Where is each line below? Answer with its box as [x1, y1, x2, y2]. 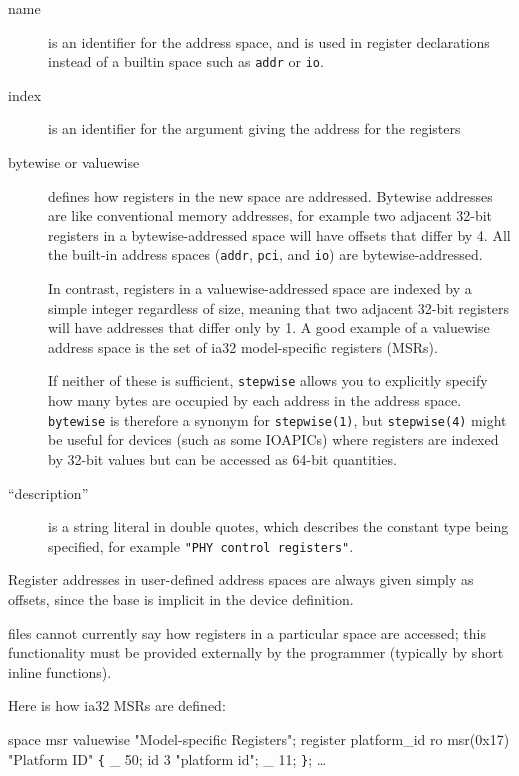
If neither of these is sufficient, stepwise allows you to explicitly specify [48, 370, 488, 391]
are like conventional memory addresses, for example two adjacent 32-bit [48, 205, 493, 226]
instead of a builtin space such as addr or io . [48, 51, 324, 72]
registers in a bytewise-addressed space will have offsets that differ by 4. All [48, 224, 511, 245]
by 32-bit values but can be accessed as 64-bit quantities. [48, 448, 397, 469]
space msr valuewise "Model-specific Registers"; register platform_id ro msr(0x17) [8, 728, 510, 749]
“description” [8, 482, 89, 503]
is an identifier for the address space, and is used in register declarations [48, 31, 490, 52]
